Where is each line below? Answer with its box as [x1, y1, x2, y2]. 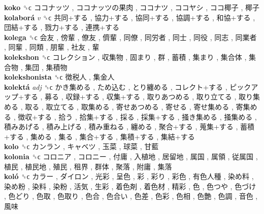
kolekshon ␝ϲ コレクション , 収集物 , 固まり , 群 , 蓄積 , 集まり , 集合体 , [4, 51, 247, 62]
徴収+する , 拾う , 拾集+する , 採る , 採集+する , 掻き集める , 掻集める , [18, 111, 257, 122]
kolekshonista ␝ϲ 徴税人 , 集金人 [4, 72, 115, 82]
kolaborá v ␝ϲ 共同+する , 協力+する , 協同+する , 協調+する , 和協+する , [4, 12, 255, 22]
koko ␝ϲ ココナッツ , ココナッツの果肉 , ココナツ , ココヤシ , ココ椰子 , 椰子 [4, 2, 260, 12]
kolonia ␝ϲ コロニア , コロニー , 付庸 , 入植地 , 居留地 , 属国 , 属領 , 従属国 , [4, 151, 258, 161]
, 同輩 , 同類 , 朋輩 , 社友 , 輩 [4, 42, 100, 52]
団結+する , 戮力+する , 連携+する [4, 22, 120, 32]
